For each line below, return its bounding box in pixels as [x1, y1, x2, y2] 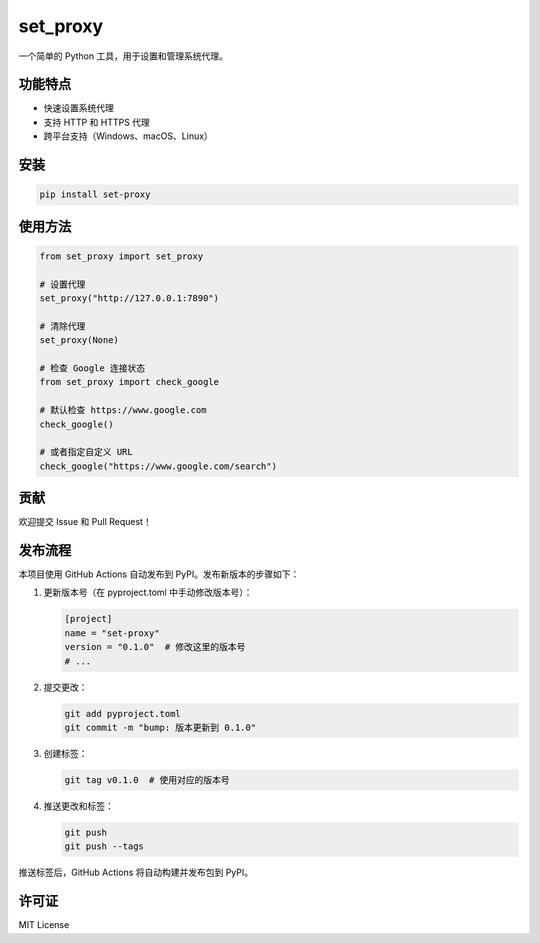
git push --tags [64, 841, 145, 852]
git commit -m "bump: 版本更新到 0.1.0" [64, 722, 257, 733]
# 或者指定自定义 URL [39, 446, 134, 458]
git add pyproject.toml [64, 708, 182, 719]
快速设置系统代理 [43, 102, 114, 114]
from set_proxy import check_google [39, 376, 220, 388]
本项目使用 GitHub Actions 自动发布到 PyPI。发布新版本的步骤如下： [18, 568, 300, 580]
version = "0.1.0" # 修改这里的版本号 [64, 641, 246, 653]
